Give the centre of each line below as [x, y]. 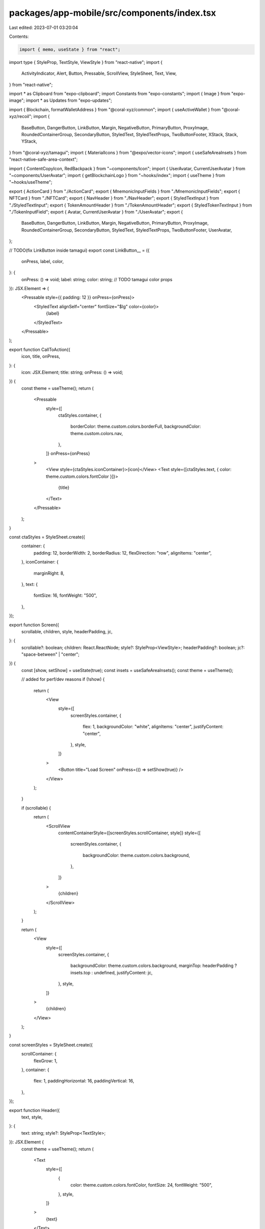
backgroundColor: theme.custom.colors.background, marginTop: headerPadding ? [154, 966]
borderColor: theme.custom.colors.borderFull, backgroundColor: [136, 426]
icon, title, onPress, [41, 356]
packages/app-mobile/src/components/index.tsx [113, 13]
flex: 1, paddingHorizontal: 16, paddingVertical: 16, [84, 1081]
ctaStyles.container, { [80, 415]
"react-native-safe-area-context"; [43, 159]
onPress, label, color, [42, 261]
